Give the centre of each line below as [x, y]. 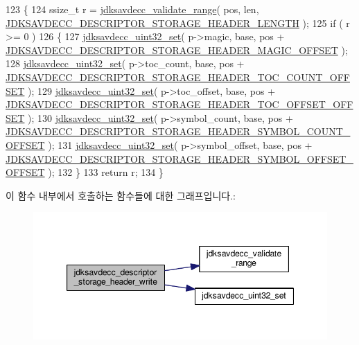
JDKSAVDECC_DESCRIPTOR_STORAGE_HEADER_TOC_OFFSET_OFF [179, 104]
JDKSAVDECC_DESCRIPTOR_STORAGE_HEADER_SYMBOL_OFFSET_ [179, 158]
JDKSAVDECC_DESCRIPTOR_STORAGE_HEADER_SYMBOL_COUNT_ [178, 131]
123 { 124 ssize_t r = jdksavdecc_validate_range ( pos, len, [132, 9]
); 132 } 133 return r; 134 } [106, 172]
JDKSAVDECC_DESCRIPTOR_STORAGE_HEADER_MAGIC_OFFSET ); [177, 50]
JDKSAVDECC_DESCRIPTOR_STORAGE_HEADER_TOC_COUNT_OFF [178, 77]
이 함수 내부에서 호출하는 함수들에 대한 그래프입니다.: [121, 195]
